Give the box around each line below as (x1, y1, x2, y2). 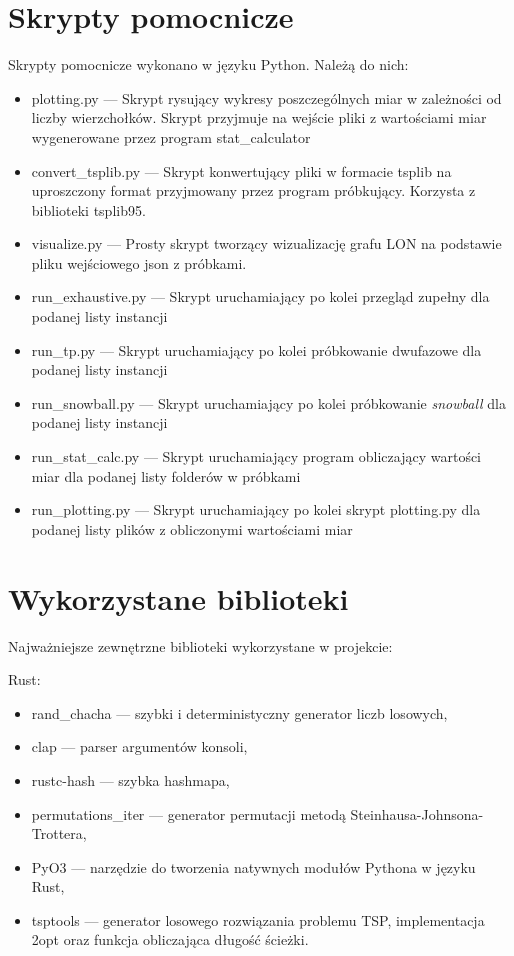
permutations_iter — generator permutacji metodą (31, 803, 346, 824)
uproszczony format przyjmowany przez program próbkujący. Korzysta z (31, 180, 476, 201)
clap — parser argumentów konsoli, (31, 736, 248, 757)
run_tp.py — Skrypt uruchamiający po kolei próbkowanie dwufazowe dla (31, 339, 482, 360)
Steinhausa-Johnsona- (350, 803, 484, 824)
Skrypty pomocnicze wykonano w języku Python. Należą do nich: (8, 54, 409, 75)
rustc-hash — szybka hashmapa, (31, 769, 230, 790)
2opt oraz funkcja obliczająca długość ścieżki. (31, 929, 309, 950)
